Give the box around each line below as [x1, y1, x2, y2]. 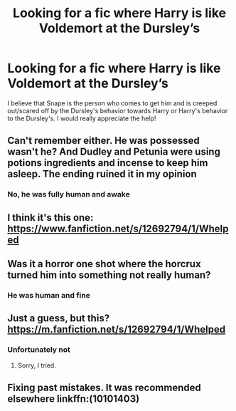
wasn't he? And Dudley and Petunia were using [7, 146, 220, 158]
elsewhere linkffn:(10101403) [7, 393, 140, 405]
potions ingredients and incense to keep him [7, 157, 208, 169]
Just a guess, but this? [7, 312, 110, 325]
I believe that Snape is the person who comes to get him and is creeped [7, 98, 218, 108]
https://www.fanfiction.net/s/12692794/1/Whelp [7, 222, 229, 234]
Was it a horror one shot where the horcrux [7, 258, 201, 270]
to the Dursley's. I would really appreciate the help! [7, 114, 156, 123]
